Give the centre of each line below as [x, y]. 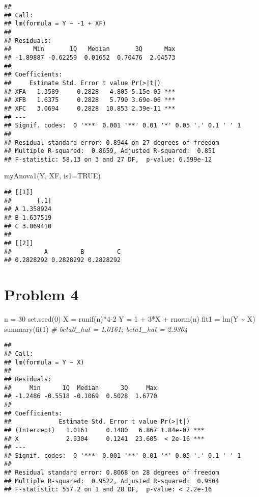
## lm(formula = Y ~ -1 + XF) [55, 24]
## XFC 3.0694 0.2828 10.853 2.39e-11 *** [90, 108]
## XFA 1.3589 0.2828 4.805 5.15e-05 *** [90, 91]
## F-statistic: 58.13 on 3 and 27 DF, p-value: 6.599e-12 [108, 159]
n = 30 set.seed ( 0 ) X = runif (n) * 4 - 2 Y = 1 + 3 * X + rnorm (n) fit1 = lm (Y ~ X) [130, 319]
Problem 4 [41, 294]
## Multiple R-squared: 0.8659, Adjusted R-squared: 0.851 [110, 151]
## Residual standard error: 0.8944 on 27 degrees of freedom [112, 142]
